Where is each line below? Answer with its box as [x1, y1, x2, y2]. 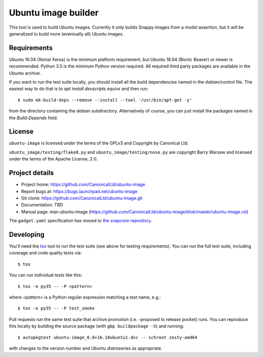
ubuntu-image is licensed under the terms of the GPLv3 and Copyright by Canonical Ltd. [9, 140, 189, 146]
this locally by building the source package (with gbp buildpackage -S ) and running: [9, 323, 185, 329]
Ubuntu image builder [9, 7, 99, 18]
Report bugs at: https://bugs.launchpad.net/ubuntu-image [21, 188, 138, 194]
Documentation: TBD [21, 202, 63, 208]
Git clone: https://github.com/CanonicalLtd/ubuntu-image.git [21, 195, 143, 201]
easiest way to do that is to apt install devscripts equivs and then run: [9, 86, 149, 92]
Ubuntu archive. [9, 70, 41, 76]
